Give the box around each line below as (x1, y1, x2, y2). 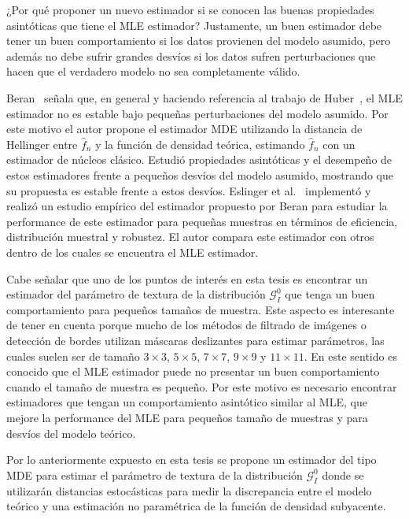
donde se (322, 466, 364, 483)
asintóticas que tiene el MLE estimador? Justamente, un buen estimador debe (6, 17, 382, 33)
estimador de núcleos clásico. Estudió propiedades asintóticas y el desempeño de (6, 151, 392, 168)
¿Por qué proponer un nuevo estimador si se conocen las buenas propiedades (6, 2, 374, 17)
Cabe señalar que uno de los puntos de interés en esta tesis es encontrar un (6, 270, 368, 287)
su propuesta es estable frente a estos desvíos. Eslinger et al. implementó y (6, 182, 371, 198)
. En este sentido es (304, 347, 397, 364)
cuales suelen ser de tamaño (6, 347, 140, 364)
